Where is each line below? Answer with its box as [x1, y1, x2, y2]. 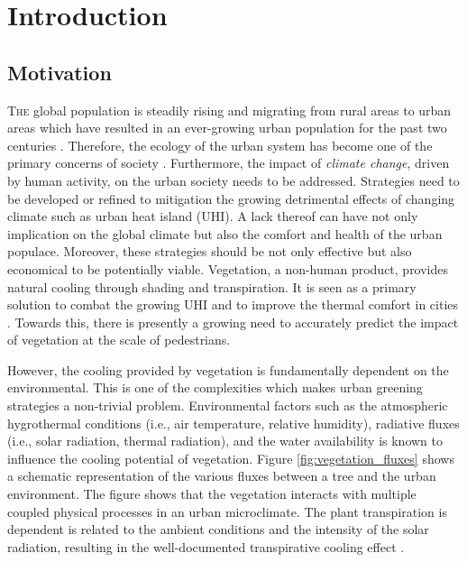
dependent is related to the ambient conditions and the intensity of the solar [7, 520, 429, 539]
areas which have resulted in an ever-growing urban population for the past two [7, 118, 447, 137]
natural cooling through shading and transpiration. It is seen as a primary [7, 277, 417, 296]
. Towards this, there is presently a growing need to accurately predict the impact [7, 312, 459, 331]
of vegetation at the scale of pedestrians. [7, 330, 231, 349]
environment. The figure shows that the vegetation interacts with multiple [7, 484, 417, 503]
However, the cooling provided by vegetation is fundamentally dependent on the [7, 360, 449, 379]
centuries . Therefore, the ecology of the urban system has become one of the [7, 135, 433, 154]
